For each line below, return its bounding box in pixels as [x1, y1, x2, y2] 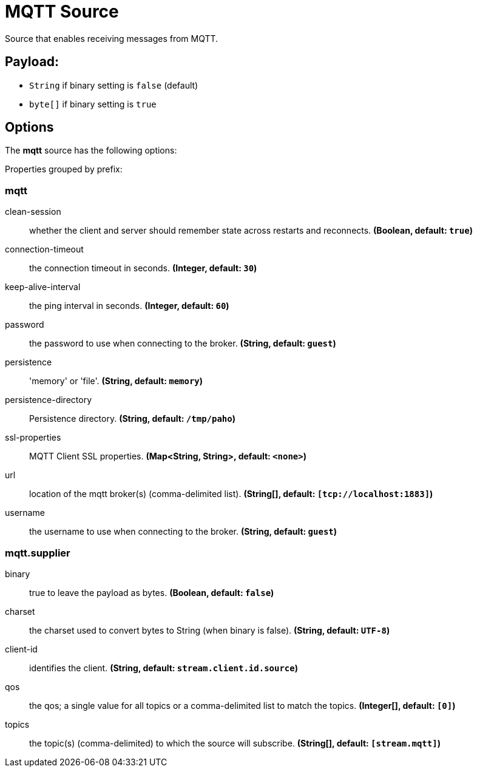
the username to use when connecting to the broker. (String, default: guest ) [29, 526, 337, 537]
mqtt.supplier [5, 546, 70, 559]
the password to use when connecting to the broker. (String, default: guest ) [29, 338, 336, 349]
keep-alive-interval [5, 282, 81, 293]
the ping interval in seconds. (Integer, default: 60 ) [29, 300, 229, 311]
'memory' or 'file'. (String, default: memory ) [29, 376, 203, 387]
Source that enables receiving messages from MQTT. [5, 33, 218, 44]
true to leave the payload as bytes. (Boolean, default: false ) [29, 587, 274, 598]
